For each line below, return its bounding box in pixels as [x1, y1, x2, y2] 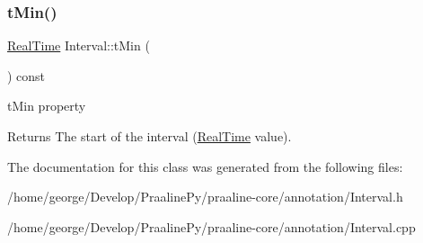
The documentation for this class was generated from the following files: [7, 157, 403, 175]
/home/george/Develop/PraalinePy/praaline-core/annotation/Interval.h [7, 187, 403, 206]
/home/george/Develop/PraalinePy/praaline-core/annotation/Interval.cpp [7, 217, 416, 236]
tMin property [7, 96, 86, 115]
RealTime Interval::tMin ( [7, 36, 150, 55]
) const [7, 66, 46, 85]
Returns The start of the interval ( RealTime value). [7, 127, 292, 145]
